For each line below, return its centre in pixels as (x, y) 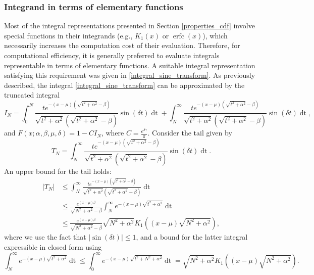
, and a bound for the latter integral (192, 237)
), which (215, 35)
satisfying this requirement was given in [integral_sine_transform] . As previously (130, 75)
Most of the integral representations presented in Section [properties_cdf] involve (129, 26)
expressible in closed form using (53, 247)
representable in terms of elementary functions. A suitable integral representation (130, 65)
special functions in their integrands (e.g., (68, 35)
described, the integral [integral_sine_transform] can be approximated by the (124, 85)
